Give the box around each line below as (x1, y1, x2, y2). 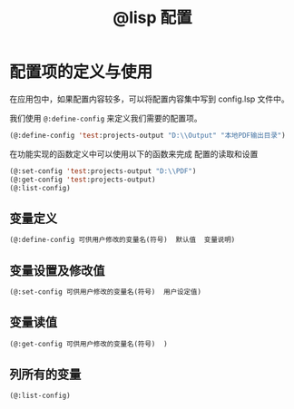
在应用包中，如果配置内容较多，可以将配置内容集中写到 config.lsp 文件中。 (9, 93, 290, 104)
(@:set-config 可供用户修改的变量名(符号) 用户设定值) (9, 287, 202, 297)
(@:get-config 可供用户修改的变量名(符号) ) (9, 339, 168, 348)
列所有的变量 (9, 366, 82, 382)
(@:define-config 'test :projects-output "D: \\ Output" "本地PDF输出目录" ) (9, 131, 286, 140)
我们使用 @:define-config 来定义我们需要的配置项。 (9, 112, 202, 123)
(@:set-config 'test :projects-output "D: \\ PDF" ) (9, 166, 197, 176)
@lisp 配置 (113, 7, 192, 28)
